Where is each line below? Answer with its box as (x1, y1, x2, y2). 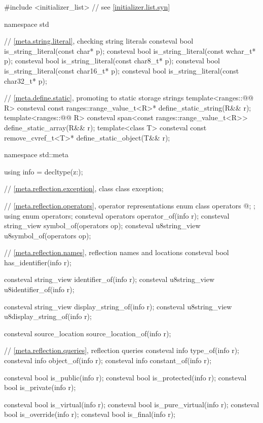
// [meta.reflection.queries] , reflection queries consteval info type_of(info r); (4, 345, 240, 356)
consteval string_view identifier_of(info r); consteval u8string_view (4, 274, 215, 285)
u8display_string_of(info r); (4, 311, 92, 322)
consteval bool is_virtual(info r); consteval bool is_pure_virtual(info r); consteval (4, 399, 259, 409)
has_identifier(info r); (4, 257, 71, 267)
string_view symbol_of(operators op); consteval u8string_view (4, 220, 201, 231)
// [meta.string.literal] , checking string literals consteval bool (4, 36, 194, 46)
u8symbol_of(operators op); (4, 230, 91, 240)
